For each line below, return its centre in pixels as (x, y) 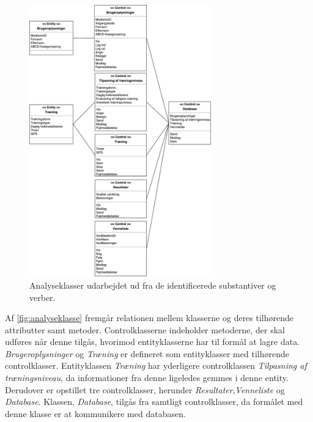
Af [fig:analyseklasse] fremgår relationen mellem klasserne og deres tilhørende (149, 318)
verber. (42, 297)
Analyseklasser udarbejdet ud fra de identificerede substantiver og (153, 285)
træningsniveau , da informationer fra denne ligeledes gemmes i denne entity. (147, 378)
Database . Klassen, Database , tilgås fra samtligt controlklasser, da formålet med (154, 402)
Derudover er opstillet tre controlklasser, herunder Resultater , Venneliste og (145, 389)
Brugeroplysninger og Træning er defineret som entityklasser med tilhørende (147, 353)
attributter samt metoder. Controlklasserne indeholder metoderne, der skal (145, 329)
